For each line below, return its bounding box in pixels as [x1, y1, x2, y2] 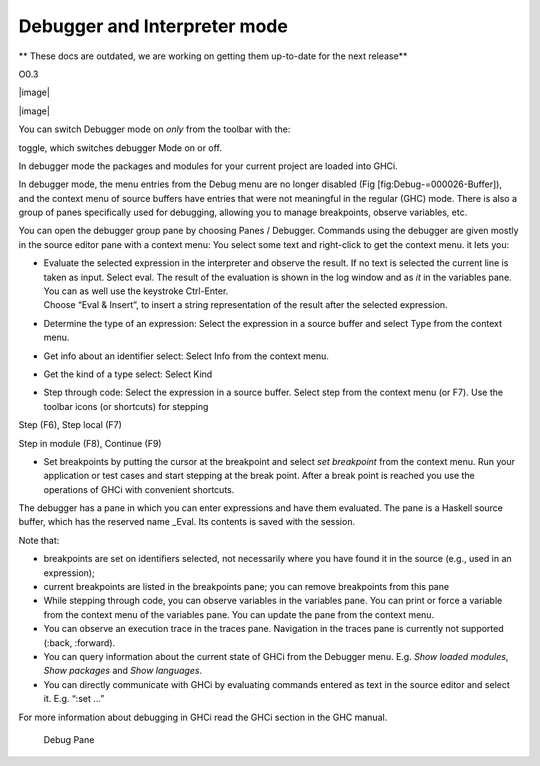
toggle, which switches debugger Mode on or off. [18, 141, 222, 154]
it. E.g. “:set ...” [43, 693, 105, 705]
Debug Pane [43, 733, 95, 745]
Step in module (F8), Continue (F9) [18, 437, 162, 449]
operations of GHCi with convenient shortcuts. [43, 483, 235, 495]
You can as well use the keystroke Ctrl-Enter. [43, 285, 229, 297]
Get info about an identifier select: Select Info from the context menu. [43, 350, 330, 362]
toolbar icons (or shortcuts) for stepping [43, 400, 209, 412]
